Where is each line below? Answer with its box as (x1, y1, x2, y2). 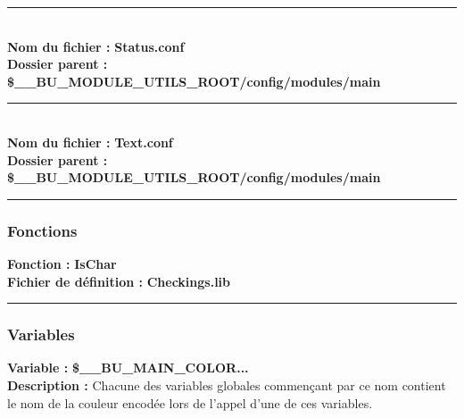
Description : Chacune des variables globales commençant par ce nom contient (7, 375, 446, 394)
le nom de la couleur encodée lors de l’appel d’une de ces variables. (7, 393, 373, 412)
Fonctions (7, 219, 78, 241)
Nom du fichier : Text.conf (7, 132, 173, 151)
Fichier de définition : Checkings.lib (7, 272, 231, 290)
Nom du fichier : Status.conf (7, 37, 185, 55)
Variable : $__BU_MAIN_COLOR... (7, 358, 249, 377)
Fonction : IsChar (7, 254, 117, 272)
